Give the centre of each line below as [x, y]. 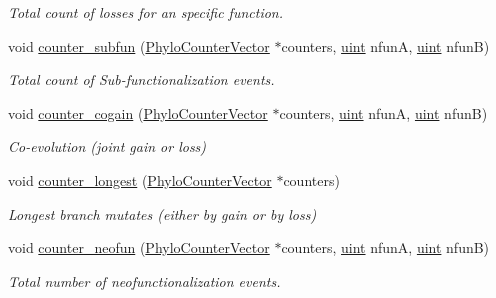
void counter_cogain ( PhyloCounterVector [138, 112]
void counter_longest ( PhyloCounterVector [140, 179]
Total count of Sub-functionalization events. [141, 79]
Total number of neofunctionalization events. [144, 280]
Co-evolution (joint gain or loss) [107, 146]
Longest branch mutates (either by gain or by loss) [162, 213]
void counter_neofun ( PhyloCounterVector [139, 247]
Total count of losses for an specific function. [146, 12]
